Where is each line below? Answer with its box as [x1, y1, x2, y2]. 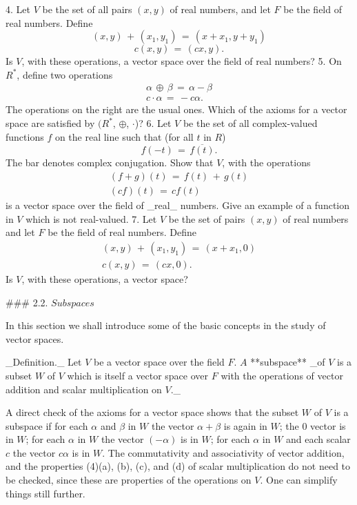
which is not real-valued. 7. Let [25, 211, 157, 226]
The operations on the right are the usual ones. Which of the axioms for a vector [6, 102, 347, 117]
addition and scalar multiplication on [6, 382, 162, 396]
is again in [223, 418, 267, 433]
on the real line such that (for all [54, 129, 194, 143]
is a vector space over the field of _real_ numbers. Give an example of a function [6, 198, 349, 212]
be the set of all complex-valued [183, 116, 318, 130]
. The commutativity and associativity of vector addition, [102, 445, 345, 459]
